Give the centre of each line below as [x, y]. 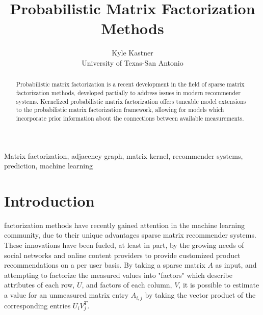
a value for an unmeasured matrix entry [67, 295]
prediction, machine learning [48, 166]
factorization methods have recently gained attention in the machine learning [124, 225]
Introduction [49, 200]
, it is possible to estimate [219, 285]
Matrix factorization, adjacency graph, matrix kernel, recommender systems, [124, 155]
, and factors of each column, [127, 285]
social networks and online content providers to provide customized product [122, 255]
